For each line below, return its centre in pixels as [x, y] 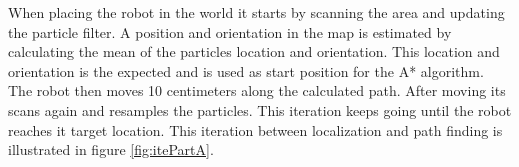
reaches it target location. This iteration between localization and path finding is [255, 129]
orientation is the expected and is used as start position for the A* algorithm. [246, 70]
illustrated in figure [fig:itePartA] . [111, 149]
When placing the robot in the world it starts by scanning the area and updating [256, 12]
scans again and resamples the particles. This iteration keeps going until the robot [260, 109]
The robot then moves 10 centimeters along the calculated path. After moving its [257, 90]
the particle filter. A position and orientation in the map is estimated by [230, 31]
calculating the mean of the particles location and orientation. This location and [254, 51]
